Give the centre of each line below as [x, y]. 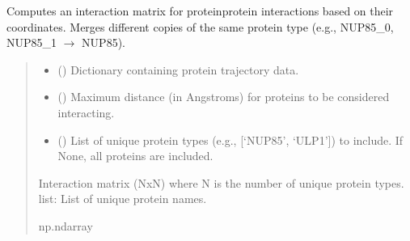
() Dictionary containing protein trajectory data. [178, 69]
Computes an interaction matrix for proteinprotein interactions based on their [200, 11]
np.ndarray [66, 225]
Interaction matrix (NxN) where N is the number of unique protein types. [221, 182]
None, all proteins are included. [135, 156]
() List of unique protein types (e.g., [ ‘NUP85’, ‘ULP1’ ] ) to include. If [230, 140]
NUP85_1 [32, 42]
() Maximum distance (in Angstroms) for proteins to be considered [224, 97]
